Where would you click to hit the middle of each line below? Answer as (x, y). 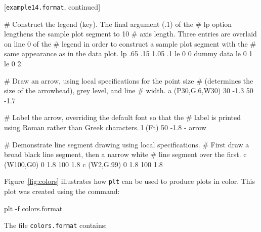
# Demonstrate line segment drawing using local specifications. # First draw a (127, 144)
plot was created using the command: (62, 191)
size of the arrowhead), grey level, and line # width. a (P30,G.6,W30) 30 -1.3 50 (129, 90)
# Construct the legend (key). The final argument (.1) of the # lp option (118, 24)
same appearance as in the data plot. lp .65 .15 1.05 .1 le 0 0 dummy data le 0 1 (128, 53)
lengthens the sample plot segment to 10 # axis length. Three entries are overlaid (130, 34)
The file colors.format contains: (56, 225)
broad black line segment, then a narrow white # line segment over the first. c (125, 154)
